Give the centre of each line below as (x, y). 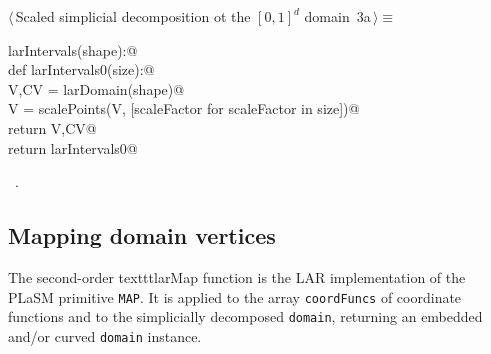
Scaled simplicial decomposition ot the (133, 16)
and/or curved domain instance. (105, 335)
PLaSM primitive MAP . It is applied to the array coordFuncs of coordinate (235, 296)
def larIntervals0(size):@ (81, 69)
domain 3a (337, 16)
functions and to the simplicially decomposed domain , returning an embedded (245, 316)
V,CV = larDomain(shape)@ (96, 88)
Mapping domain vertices (142, 235)
